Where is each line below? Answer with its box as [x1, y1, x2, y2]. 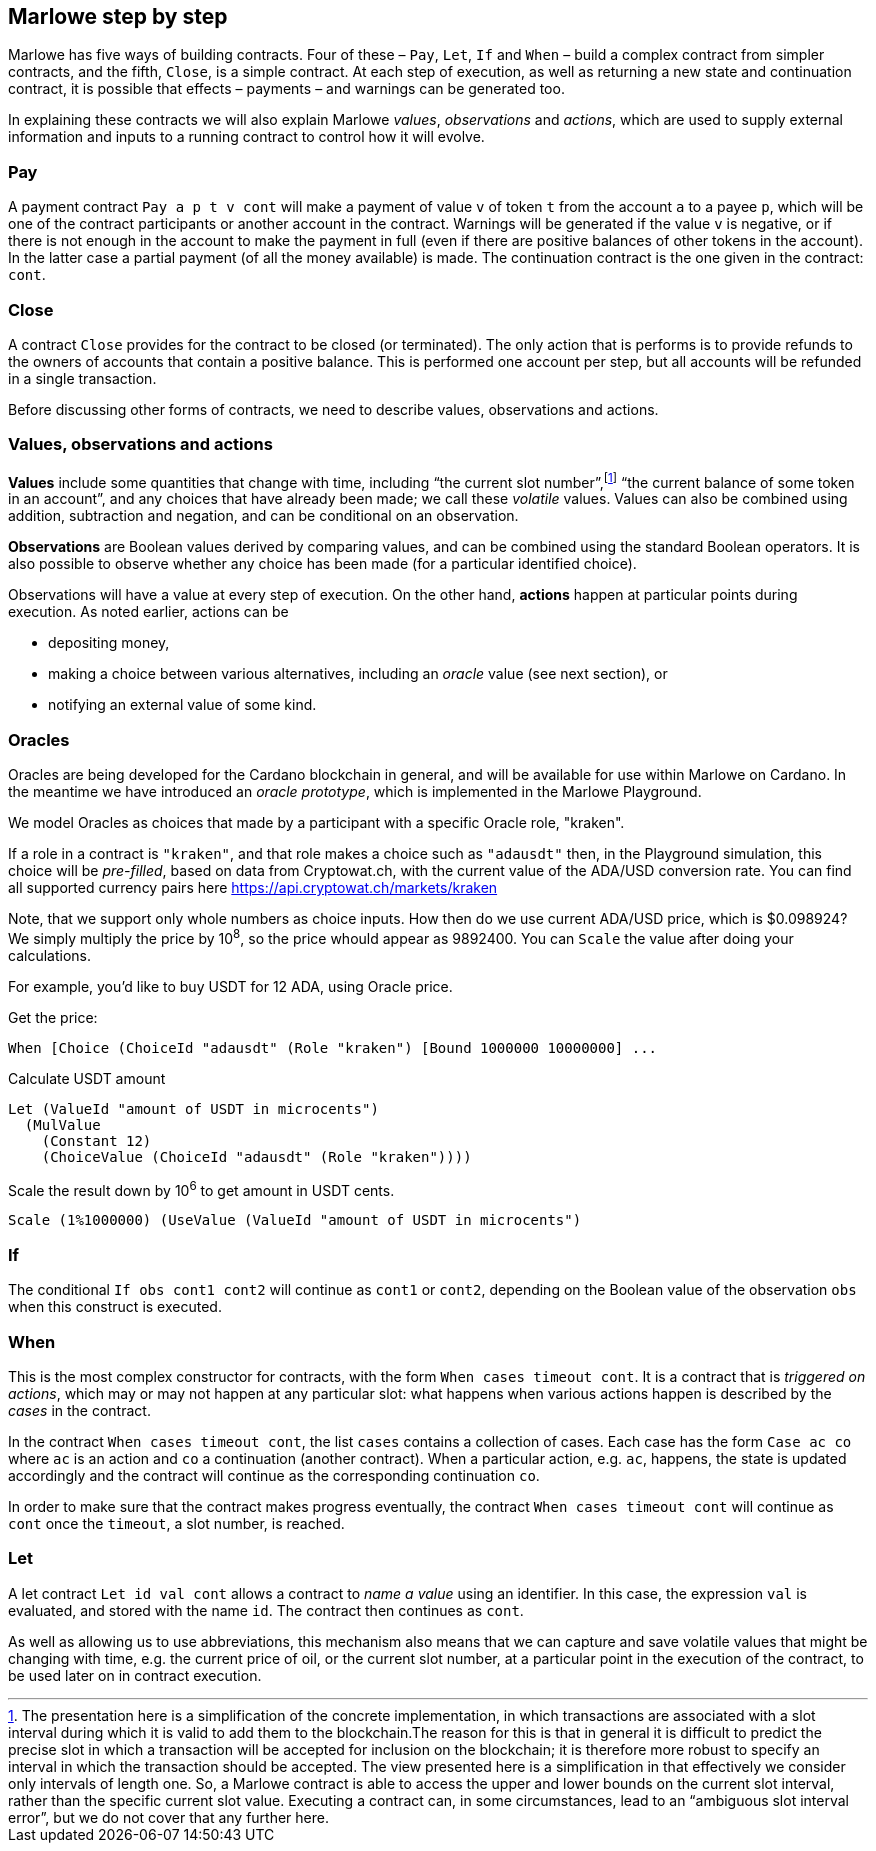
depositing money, [48, 634, 170, 652]
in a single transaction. [8, 369, 157, 387]
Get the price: [8, 1008, 98, 1026]
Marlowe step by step [8, 4, 228, 29]
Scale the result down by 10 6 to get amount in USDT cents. [8, 1178, 395, 1199]
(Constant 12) [41, 1132, 152, 1149]
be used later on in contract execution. [8, 1666, 262, 1684]
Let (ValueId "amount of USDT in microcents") [8, 1100, 379, 1117]
